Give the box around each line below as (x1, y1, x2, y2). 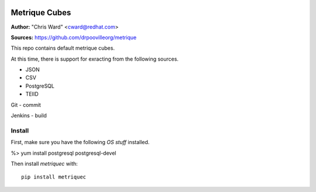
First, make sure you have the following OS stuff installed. (11, 139, 150, 146)
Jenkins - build (11, 112, 47, 119)
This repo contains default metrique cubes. (11, 44, 115, 52)
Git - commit (11, 101, 41, 108)
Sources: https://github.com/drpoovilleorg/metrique (11, 34, 137, 41)
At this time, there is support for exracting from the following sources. (11, 55, 178, 62)
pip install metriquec (21, 174, 87, 180)
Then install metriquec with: (11, 160, 78, 167)
